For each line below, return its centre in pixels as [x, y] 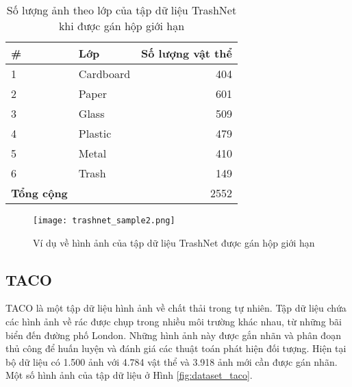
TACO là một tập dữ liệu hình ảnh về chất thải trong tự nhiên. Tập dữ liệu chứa [176, 308]
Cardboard [104, 74]
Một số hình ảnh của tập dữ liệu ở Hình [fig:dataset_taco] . [129, 375]
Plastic [95, 133]
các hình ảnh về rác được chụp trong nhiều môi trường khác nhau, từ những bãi [174, 322]
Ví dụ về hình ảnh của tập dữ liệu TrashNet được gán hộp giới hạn [174, 242]
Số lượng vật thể [187, 53]
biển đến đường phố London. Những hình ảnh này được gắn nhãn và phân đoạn [173, 335]
